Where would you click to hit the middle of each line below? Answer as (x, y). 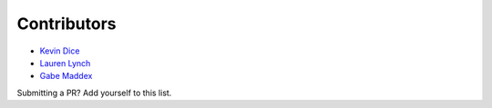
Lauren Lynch (65, 63)
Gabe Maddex (66, 76)
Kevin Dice (60, 51)
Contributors (67, 24)
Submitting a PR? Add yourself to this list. (94, 93)
